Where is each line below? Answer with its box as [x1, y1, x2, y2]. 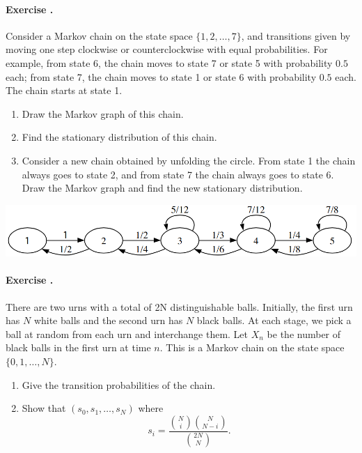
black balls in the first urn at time [6, 340, 151, 355]
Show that [22, 401, 66, 415]
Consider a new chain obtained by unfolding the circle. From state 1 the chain [22, 153, 356, 167]
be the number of [267, 326, 341, 341]
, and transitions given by [241, 28, 351, 43]
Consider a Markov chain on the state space [6, 28, 193, 43]
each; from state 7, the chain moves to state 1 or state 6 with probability [6, 69, 317, 84]
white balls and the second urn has [33, 313, 183, 328]
